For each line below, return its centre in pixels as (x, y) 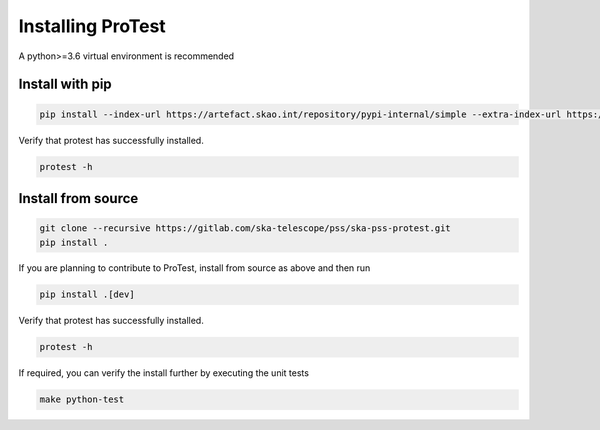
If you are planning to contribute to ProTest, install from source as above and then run (194, 268)
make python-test (82, 399)
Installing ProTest (92, 26)
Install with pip (65, 84)
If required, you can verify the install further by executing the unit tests (164, 373)
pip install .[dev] (87, 294)
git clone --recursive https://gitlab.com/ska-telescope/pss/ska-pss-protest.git (245, 228)
